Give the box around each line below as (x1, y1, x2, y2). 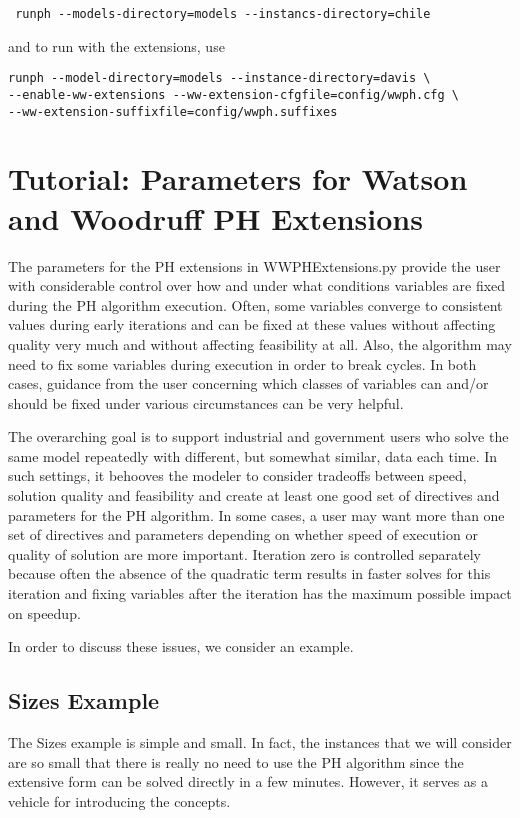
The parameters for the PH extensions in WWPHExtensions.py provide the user (8, 255, 501, 276)
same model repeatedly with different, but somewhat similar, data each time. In (8, 445, 498, 466)
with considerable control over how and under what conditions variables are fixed (8, 275, 506, 296)
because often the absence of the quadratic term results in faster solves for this (8, 563, 491, 584)
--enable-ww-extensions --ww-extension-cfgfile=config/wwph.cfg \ (8, 87, 460, 102)
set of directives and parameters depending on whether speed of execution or (8, 524, 478, 545)
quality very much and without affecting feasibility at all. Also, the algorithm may (8, 333, 512, 354)
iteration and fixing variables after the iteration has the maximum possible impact (8, 583, 512, 604)
